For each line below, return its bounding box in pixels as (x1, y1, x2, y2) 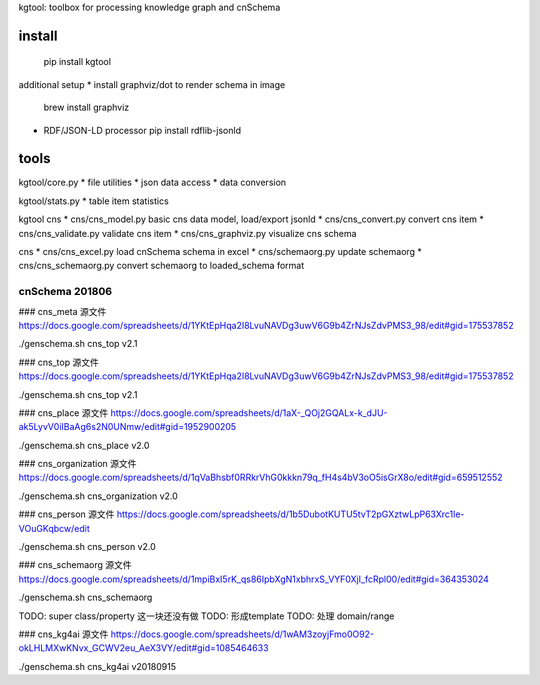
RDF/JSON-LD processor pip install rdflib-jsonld (43, 124, 242, 136)
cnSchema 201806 (18, 285, 113, 299)
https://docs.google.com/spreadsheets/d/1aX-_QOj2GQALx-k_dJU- (110, 406, 389, 419)
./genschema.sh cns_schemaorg (18, 591, 153, 604)
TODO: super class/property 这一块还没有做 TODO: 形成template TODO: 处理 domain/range (18, 610, 395, 622)
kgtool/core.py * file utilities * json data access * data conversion (18, 176, 287, 189)
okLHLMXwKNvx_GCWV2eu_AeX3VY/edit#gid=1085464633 (18, 642, 269, 654)
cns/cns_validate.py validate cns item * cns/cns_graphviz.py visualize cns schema (18, 227, 357, 239)
